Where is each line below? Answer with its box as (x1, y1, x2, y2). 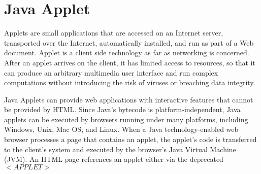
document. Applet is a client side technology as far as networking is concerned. (4, 47, 249, 58)
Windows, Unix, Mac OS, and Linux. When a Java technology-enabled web (4, 124, 239, 134)
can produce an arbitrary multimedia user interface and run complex (4, 67, 218, 78)
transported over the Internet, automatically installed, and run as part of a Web (4, 37, 254, 48)
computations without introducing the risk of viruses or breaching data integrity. (4, 77, 255, 88)
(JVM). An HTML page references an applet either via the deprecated (4, 154, 223, 164)
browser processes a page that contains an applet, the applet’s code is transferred (4, 134, 257, 145)
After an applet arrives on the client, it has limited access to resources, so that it (4, 57, 255, 67)
